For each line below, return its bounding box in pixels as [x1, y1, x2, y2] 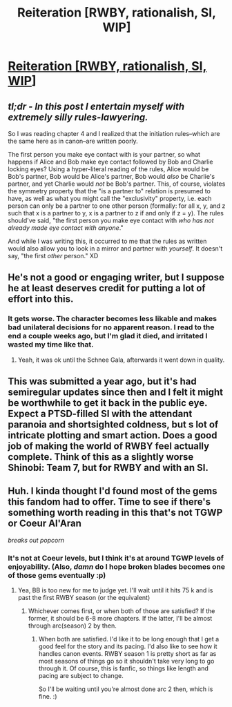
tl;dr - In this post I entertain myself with [8, 100, 185, 112]
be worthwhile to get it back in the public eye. [8, 397, 208, 409]
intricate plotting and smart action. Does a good [8, 429, 217, 441]
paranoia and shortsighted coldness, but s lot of [8, 419, 219, 431]
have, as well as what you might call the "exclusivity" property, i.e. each [8, 195, 212, 202]
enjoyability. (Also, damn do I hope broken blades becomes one [8, 561, 225, 571]
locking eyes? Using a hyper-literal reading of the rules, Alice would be [8, 165, 209, 173]
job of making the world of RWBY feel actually [8, 440, 210, 452]
